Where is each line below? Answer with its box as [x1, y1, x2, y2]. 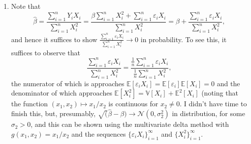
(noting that [201, 88, 238, 98]
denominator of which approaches [11, 88, 112, 98]
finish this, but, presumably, [11, 108, 96, 119]
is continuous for [108, 98, 158, 109]
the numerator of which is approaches [11, 78, 125, 88]
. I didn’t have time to [180, 98, 247, 109]
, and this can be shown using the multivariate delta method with [31, 119, 229, 129]
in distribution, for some [172, 108, 245, 119]
